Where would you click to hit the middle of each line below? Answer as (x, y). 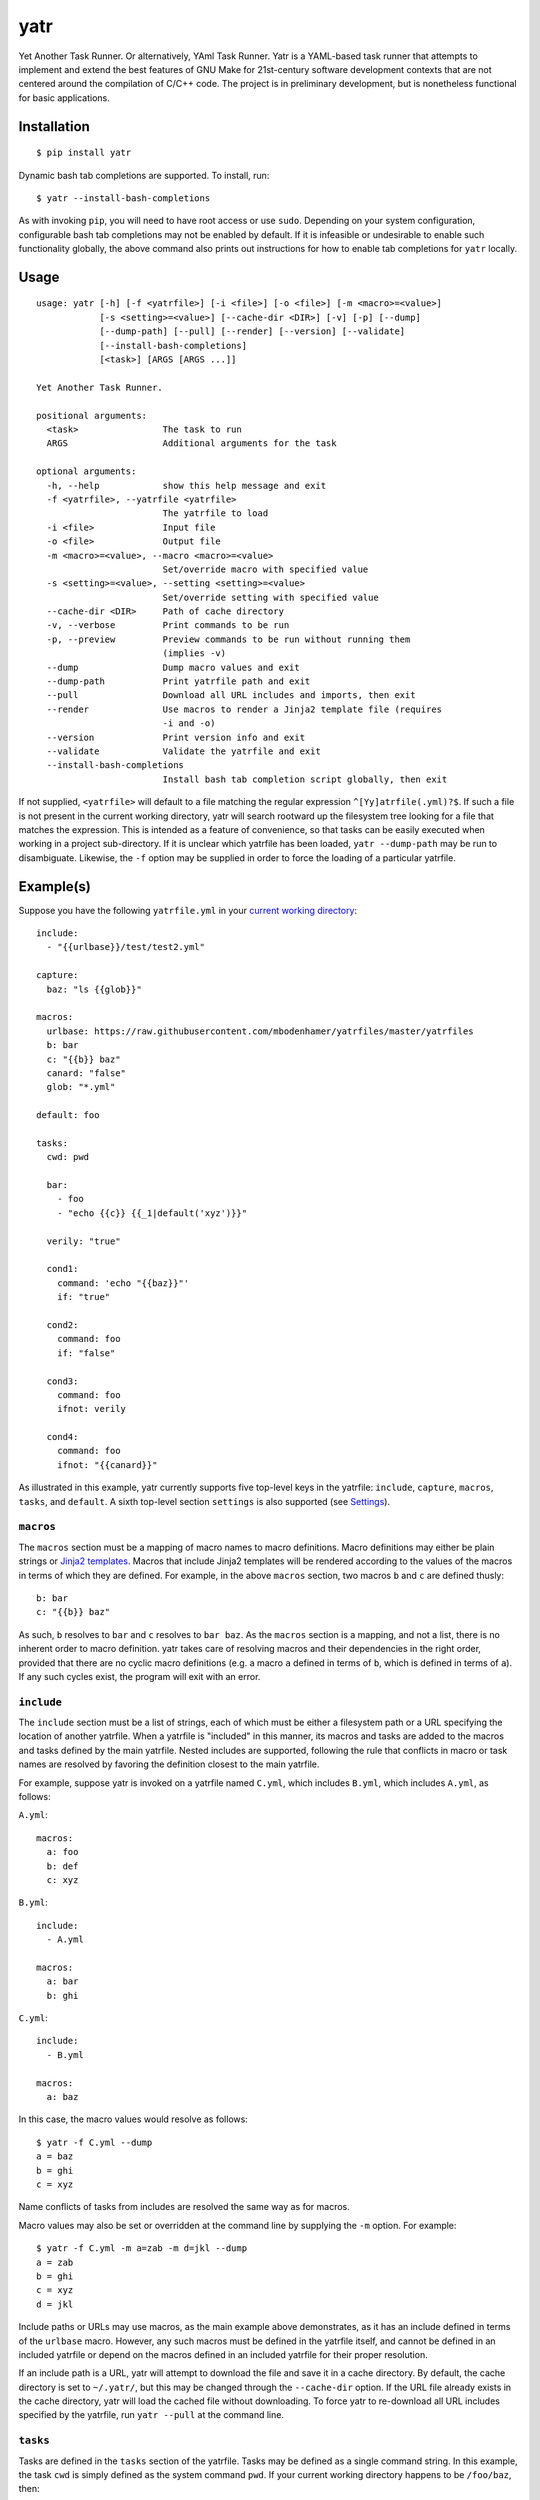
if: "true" (83, 1297)
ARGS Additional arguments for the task (191, 443)
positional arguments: (92, 415)
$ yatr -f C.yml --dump (94, 2142)
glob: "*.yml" (81, 1087)
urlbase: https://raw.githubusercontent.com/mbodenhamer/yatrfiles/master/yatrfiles (260, 1031)
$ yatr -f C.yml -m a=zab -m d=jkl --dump (142, 2248)
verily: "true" (83, 1241)
